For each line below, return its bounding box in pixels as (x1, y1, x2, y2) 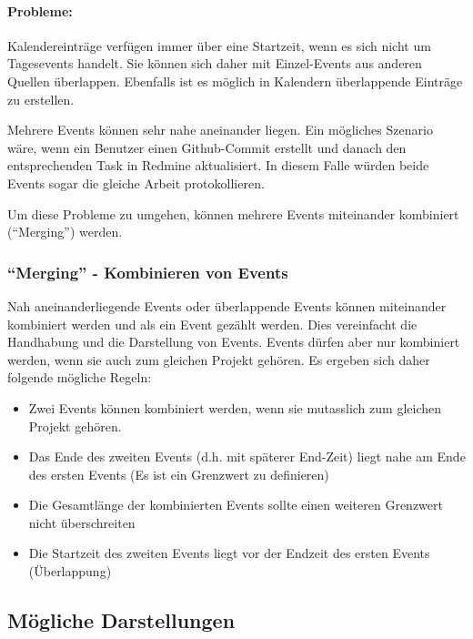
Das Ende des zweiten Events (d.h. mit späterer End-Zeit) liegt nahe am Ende (28, 447, 466, 466)
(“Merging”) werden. (7, 222, 123, 241)
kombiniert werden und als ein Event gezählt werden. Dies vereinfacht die (7, 314, 418, 333)
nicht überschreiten (28, 512, 136, 532)
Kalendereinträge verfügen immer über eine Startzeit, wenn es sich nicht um (7, 35, 431, 55)
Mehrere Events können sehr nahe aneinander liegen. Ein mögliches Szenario (7, 120, 433, 139)
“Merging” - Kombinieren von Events (7, 260, 288, 283)
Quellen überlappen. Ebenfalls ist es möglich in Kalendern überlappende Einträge (7, 71, 463, 90)
